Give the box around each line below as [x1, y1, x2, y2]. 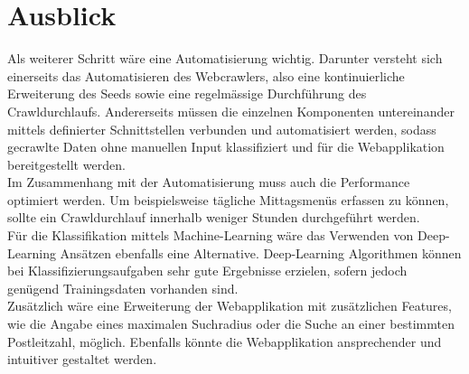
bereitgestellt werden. [7, 154, 126, 173]
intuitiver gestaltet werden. [7, 350, 157, 369]
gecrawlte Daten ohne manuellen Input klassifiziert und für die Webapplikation [7, 137, 445, 156]
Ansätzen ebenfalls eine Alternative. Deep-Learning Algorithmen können [60, 243, 462, 262]
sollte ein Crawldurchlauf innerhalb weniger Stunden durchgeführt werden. [7, 208, 420, 227]
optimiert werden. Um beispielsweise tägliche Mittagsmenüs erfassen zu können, [7, 190, 449, 209]
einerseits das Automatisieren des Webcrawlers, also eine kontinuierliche [7, 66, 405, 85]
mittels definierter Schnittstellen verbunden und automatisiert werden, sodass [7, 119, 436, 138]
